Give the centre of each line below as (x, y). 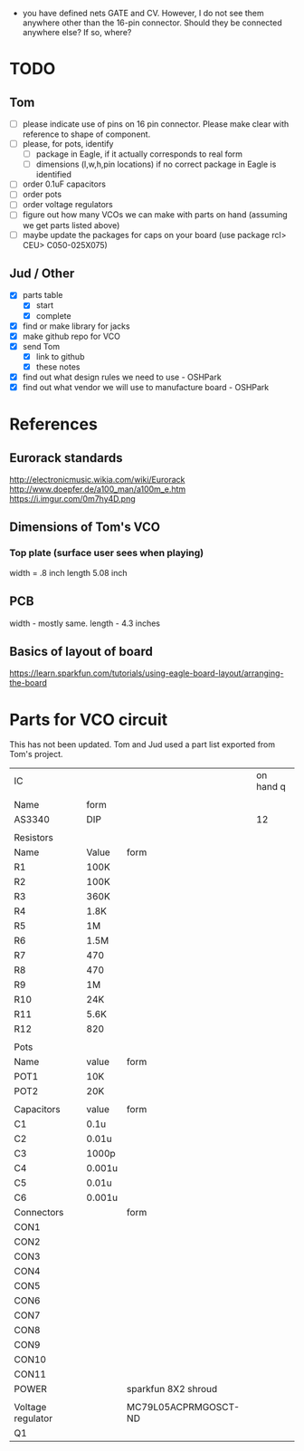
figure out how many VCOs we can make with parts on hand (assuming (155, 215)
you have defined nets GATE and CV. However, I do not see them (143, 13)
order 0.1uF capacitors (64, 184)
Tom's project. (36, 754)
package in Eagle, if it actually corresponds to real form (139, 154)
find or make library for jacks (76, 326)
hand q (271, 787)
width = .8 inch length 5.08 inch (68, 572)
